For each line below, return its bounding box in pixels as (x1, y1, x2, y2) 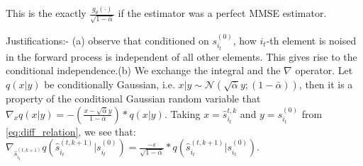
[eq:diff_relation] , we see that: (6, 124, 136, 138)
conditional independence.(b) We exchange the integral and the (6, 63, 281, 78)
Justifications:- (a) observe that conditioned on (6, 32, 209, 47)
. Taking (164, 106, 201, 121)
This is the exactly (6, 6, 86, 20)
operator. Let (295, 63, 353, 78)
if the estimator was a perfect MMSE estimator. (118, 6, 327, 20)
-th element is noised (266, 32, 357, 47)
